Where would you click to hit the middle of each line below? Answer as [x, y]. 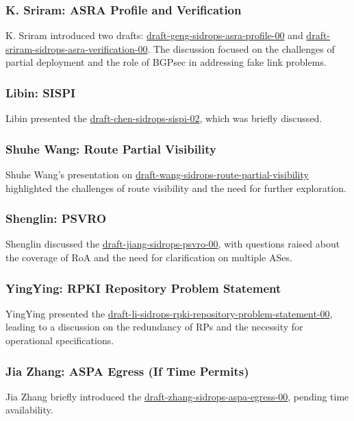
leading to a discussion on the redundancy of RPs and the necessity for [154, 327]
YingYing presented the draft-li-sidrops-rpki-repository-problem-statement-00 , [169, 313]
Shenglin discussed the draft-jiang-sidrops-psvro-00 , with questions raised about [173, 244]
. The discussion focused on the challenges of [241, 48]
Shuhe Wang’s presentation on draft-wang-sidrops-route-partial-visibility [157, 175]
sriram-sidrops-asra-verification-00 [77, 48]
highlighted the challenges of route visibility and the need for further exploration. [176, 188]
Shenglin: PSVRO [56, 218]
